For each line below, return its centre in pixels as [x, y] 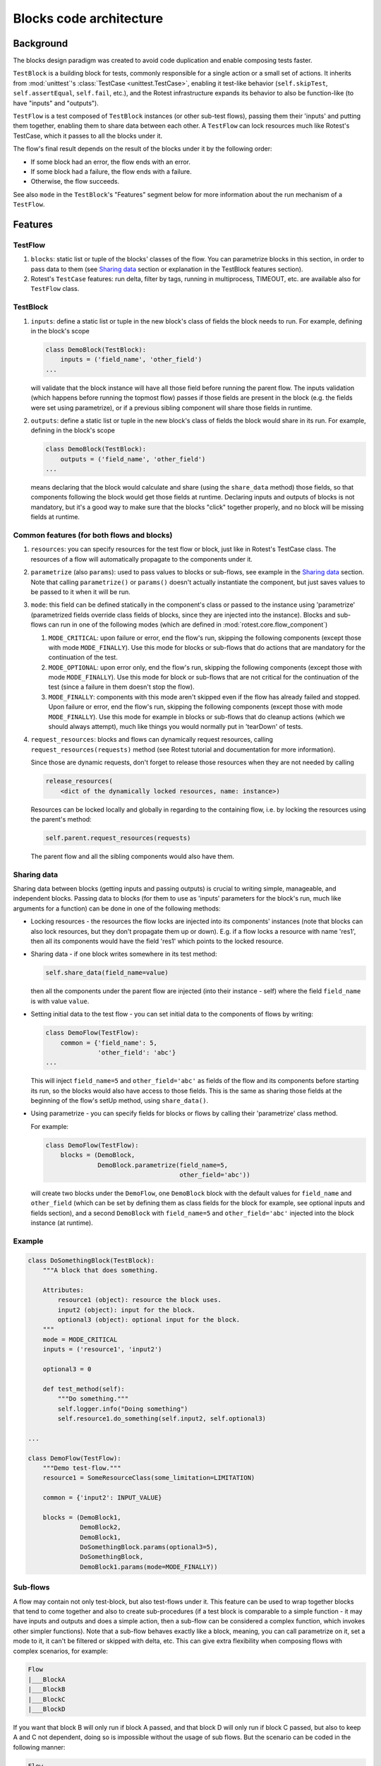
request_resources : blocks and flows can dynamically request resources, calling [152, 740]
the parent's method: [61, 819]
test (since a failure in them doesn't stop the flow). [121, 687]
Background [41, 43]
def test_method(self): [84, 1389]
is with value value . [60, 1001]
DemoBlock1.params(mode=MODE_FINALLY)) [149, 1567]
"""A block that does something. [101, 1270]
